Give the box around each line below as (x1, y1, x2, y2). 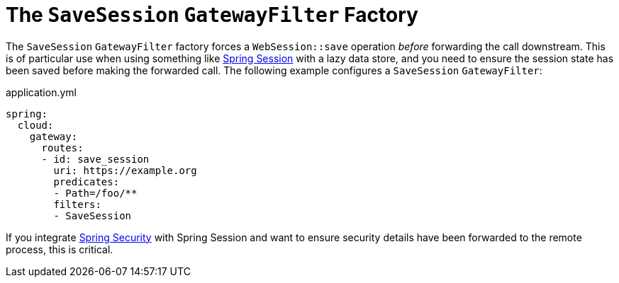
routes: (41, 141, 84, 154)
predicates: (53, 175, 120, 187)
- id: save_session (41, 153, 150, 165)
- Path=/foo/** (53, 187, 138, 199)
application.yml (6, 86, 77, 98)
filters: (53, 198, 101, 210)
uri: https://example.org (53, 164, 197, 176)
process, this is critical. (6, 243, 113, 255)
